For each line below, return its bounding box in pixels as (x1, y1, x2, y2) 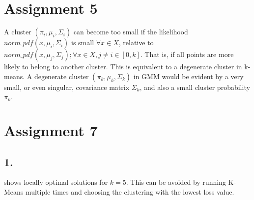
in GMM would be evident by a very (133, 71, 244, 81)
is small (71, 37, 94, 48)
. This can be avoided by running (126, 177, 226, 187)
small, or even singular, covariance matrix (4, 82, 130, 92)
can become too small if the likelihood (73, 27, 188, 37)
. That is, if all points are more (140, 49, 234, 59)
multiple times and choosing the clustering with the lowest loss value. (26, 187, 234, 197)
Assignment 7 (4, 120, 98, 141)
